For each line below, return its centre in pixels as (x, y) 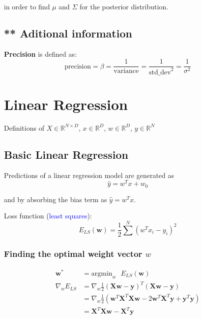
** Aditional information (68, 33)
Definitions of (24, 127)
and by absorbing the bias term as (56, 199)
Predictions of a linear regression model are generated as (89, 175)
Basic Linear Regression (66, 154)
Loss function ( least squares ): (48, 216)
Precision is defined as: (40, 53)
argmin (102, 273)
